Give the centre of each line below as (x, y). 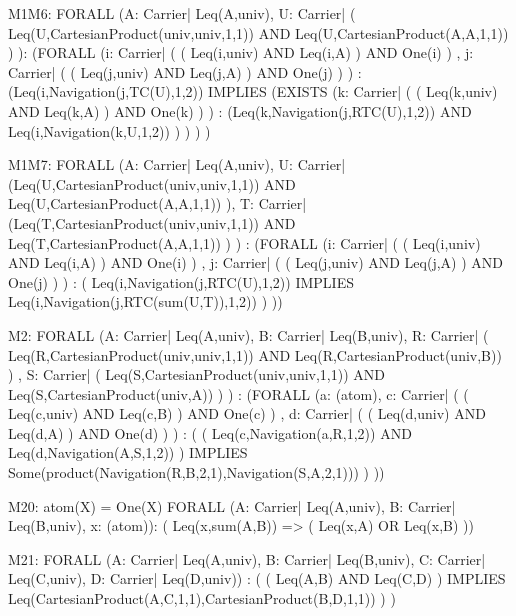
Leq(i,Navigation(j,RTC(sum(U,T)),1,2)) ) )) (145, 301)
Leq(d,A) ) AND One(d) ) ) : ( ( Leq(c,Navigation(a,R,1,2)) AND (210, 432)
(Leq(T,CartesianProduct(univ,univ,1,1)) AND (152, 222)
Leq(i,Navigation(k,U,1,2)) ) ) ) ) (109, 130)
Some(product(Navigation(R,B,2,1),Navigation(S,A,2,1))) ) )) (196, 472)
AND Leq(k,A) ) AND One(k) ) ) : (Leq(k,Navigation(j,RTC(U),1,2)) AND (240, 110)
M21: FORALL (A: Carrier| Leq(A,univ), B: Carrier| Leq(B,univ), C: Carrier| (247, 558)
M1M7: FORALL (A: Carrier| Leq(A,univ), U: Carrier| (177, 164)
